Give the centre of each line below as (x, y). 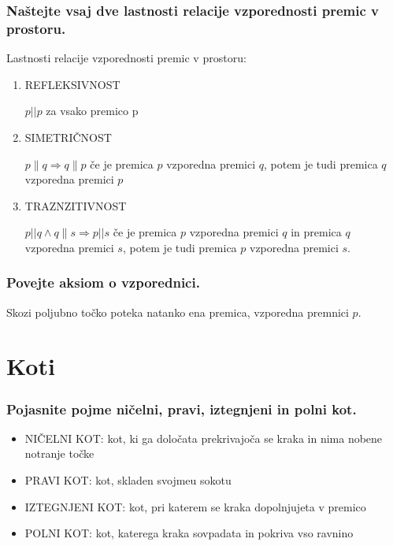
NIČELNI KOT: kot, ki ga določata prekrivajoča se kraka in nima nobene (204, 438)
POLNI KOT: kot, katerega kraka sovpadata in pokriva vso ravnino (189, 533)
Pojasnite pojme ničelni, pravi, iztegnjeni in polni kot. (182, 409)
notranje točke (59, 453)
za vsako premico (87, 111)
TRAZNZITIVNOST (76, 205)
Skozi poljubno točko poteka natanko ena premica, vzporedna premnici (178, 312)
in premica (316, 232)
